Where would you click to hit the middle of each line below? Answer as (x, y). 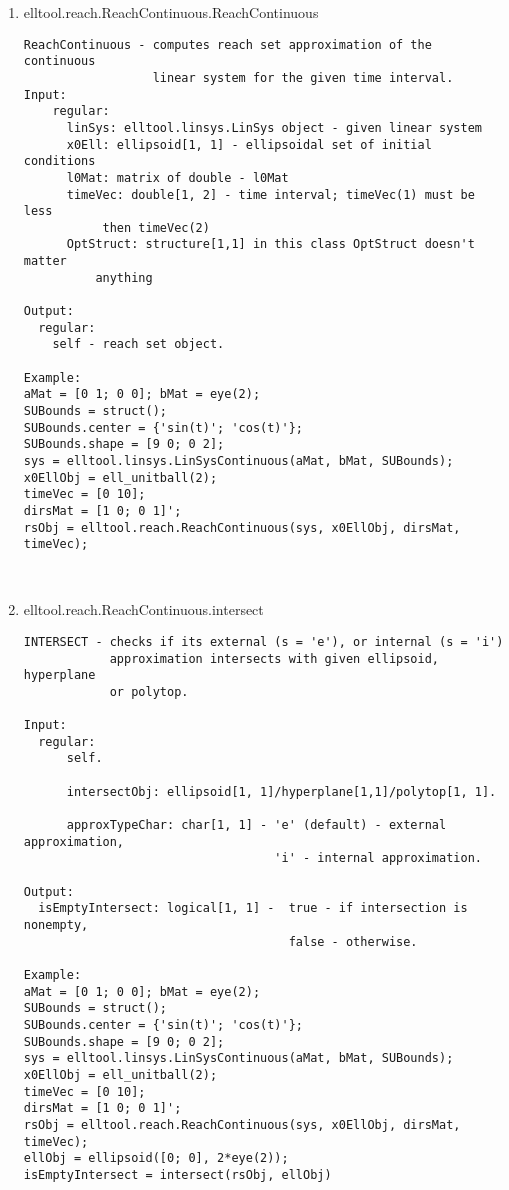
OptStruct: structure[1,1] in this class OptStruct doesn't (270, 244)
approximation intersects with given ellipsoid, (274, 658)
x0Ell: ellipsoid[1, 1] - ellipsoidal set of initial (249, 144)
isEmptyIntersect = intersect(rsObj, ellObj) (177, 1174)
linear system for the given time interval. (303, 77)
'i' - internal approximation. (378, 858)
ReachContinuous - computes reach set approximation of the (227, 44)
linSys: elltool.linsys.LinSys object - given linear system (274, 127)
